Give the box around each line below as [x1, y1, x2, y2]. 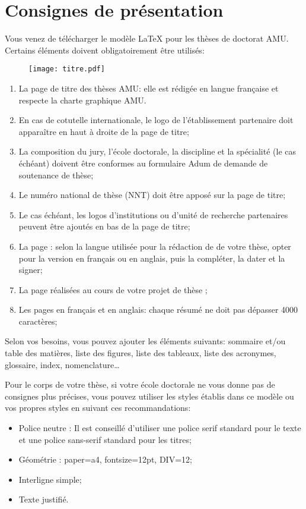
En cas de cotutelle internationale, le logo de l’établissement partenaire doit [18, 114, 294, 126]
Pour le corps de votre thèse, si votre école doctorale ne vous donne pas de [5, 378, 275, 391]
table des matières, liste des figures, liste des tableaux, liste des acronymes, [5, 347, 276, 359]
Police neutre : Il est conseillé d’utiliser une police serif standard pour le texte [18, 422, 301, 434]
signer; [18, 263, 43, 276]
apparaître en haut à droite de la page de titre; [18, 125, 189, 137]
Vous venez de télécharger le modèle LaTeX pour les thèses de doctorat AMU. [5, 32, 289, 45]
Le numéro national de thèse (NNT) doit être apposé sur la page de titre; [18, 188, 286, 201]
